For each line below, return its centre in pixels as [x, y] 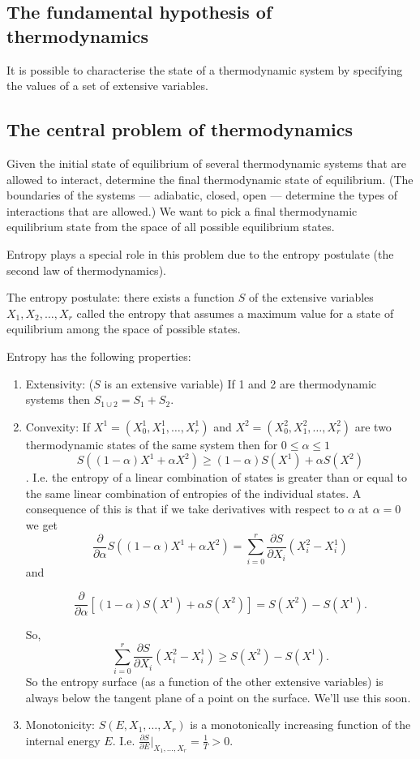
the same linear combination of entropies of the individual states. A [193, 493]
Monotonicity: [60, 725]
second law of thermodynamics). [86, 270]
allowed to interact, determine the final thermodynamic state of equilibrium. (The [210, 179]
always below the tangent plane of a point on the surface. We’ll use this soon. [218, 697]
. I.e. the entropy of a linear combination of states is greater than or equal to [216, 477]
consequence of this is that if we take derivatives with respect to [185, 509]
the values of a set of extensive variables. [107, 86]
